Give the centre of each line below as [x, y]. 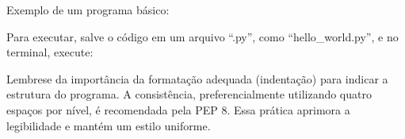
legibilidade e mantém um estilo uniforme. [109, 125]
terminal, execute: [50, 52]
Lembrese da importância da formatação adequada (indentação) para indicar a [197, 78]
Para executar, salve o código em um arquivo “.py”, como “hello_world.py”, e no [202, 36]
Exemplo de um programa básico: [88, 10]
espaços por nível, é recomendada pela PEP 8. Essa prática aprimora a [178, 109]
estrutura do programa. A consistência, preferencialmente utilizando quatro [189, 94]
